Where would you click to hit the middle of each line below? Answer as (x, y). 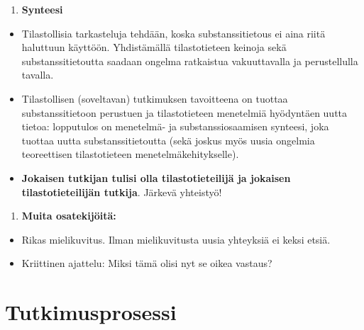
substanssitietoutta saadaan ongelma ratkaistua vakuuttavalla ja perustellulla (190, 61)
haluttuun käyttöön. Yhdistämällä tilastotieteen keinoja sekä (154, 47)
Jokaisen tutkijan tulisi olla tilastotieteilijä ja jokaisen (156, 177)
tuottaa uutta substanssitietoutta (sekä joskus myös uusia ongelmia (168, 140)
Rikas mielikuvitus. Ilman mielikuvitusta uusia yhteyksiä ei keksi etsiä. (176, 239)
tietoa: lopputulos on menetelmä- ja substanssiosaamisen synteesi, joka (175, 126)
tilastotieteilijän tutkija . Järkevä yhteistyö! (122, 192)
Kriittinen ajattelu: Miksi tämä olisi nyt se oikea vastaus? (147, 263)
